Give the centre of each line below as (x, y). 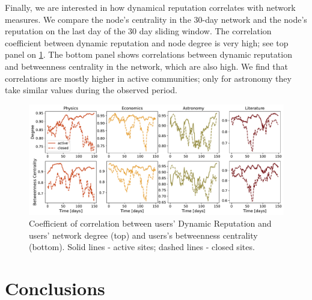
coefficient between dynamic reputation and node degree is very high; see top (147, 42)
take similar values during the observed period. (91, 90)
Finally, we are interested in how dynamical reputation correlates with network (150, 7)
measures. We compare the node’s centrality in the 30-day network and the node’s (156, 19)
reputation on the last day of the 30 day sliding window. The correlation (138, 31)
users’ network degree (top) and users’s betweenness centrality (143, 235)
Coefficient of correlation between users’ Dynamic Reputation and (150, 223)
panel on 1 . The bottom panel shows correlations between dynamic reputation (148, 54)
